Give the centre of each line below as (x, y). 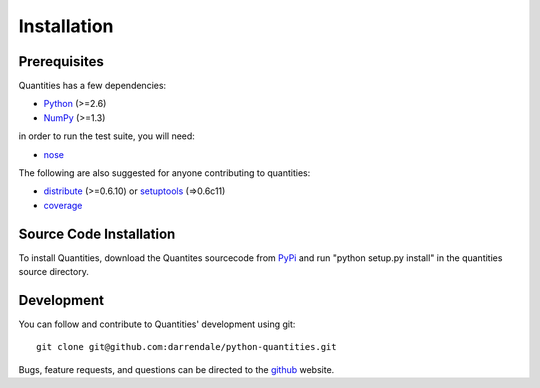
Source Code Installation (97, 233)
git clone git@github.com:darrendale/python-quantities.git (186, 347)
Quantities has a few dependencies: (92, 86)
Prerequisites (61, 61)
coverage (63, 205)
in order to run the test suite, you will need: (106, 136)
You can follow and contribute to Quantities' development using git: (157, 324)
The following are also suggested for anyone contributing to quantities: (164, 173)
